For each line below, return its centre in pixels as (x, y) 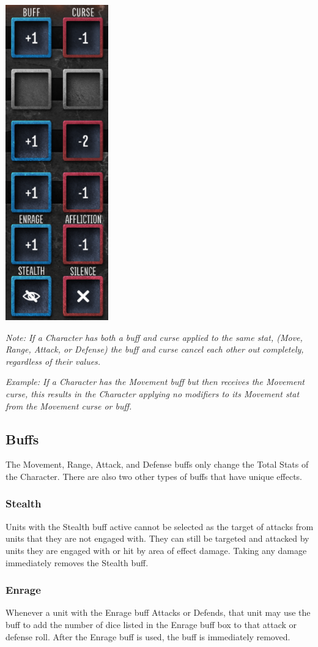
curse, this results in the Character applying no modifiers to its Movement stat (153, 393)
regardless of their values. (53, 361)
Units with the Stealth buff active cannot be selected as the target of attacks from (160, 526)
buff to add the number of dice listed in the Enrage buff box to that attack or (151, 624)
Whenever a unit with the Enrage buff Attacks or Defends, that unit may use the (158, 612)
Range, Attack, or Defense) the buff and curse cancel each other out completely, (155, 349)
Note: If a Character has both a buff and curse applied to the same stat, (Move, (154, 337)
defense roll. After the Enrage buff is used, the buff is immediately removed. (148, 636)
